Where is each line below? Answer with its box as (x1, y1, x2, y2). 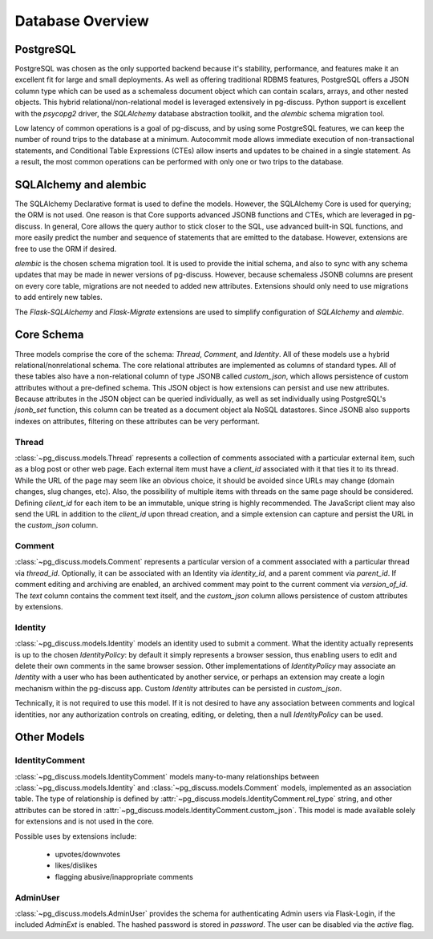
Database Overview (14, 12, 150, 30)
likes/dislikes (55, 860, 98, 870)
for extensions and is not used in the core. (14, 816, 154, 826)
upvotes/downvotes (55, 850, 120, 860)
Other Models (14, 731, 85, 744)
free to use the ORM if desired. (14, 244, 117, 253)
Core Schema (14, 328, 84, 342)
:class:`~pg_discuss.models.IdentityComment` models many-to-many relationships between (14, 771, 320, 781)
